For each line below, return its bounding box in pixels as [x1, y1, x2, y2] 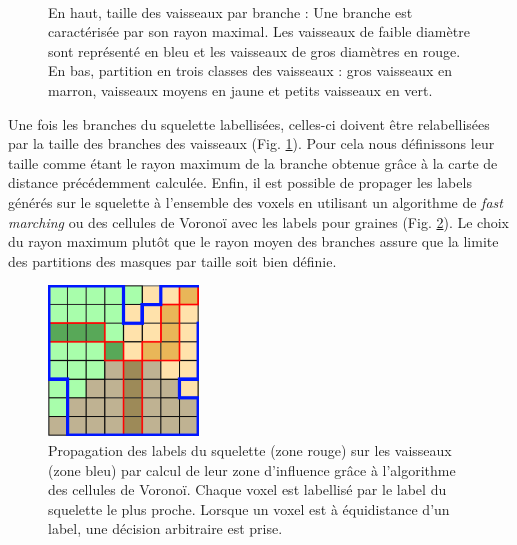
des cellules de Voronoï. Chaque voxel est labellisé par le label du [48, 479, 447, 500]
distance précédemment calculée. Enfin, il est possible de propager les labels [8, 172, 472, 193]
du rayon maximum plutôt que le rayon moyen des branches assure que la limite [8, 231, 499, 252]
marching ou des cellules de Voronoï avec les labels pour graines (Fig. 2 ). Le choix [8, 211, 509, 232]
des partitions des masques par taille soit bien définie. [8, 250, 337, 271]
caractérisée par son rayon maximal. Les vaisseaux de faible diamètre [48, 21, 470, 42]
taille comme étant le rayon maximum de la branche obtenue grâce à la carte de [8, 152, 498, 173]
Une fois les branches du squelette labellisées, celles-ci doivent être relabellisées [8, 113, 490, 134]
